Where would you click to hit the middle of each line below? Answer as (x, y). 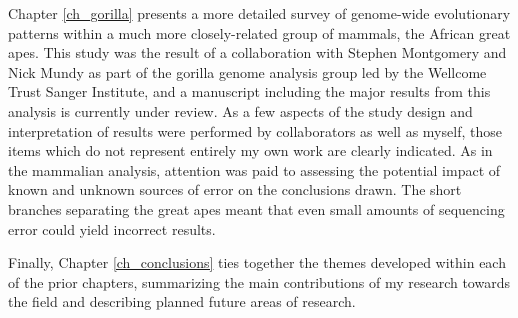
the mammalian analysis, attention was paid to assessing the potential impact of (254, 169)
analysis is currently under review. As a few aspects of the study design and (240, 110)
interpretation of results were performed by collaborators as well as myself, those (255, 130)
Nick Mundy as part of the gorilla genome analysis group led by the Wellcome (247, 71)
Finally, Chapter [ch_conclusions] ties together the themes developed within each (257, 262)
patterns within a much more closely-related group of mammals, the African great (259, 32)
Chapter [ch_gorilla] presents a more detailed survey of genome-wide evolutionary (259, 13)
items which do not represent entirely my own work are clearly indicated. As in (250, 150)
